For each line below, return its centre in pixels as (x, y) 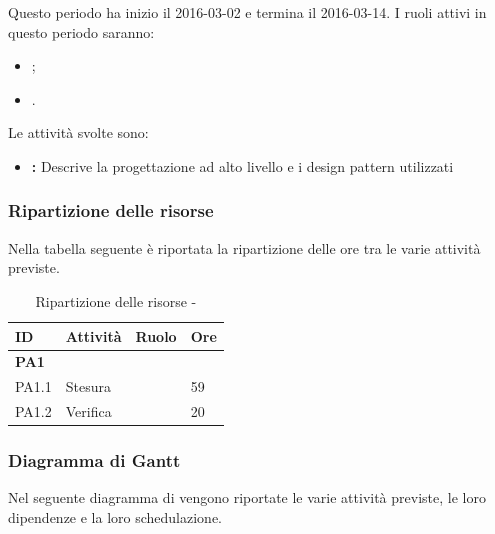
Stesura (88, 386)
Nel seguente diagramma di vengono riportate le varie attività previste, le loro (247, 497)
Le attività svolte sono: (78, 132)
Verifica (88, 411)
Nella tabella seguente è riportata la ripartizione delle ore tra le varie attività (244, 247)
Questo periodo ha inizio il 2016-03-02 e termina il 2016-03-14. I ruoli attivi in (247, 12)
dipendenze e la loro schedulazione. (115, 517)
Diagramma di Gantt (94, 460)
